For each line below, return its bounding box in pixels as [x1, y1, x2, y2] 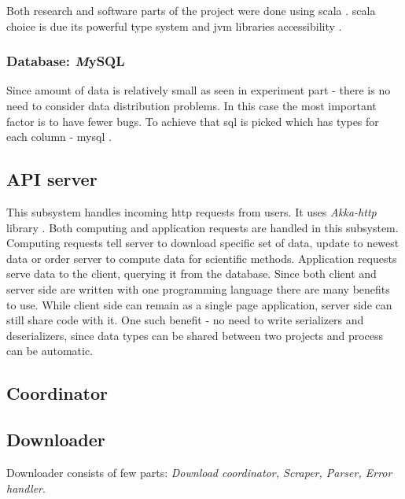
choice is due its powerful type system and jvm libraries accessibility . [6, 17, 342, 34]
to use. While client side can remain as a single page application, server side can [6, 296, 392, 312]
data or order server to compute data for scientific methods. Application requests [6, 249, 397, 266]
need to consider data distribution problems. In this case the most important [6, 98, 377, 113]
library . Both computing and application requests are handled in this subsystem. [6, 219, 399, 235]
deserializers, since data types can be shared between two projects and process [6, 327, 384, 343]
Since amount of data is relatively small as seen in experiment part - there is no [6, 82, 391, 98]
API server [6, 167, 98, 191]
